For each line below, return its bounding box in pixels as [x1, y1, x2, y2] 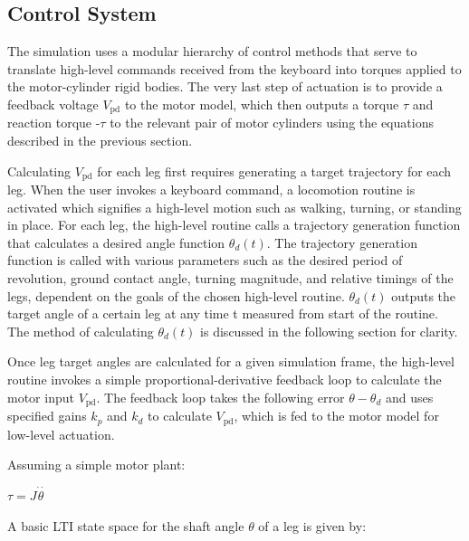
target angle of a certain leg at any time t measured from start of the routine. [7, 304, 438, 323]
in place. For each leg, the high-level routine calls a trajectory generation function [7, 215, 461, 234]
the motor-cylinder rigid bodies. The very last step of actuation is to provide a [7, 77, 443, 96]
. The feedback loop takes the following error [96, 387, 345, 406]
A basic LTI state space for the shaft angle [7, 516, 244, 535]
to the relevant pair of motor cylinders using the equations [110, 113, 434, 132]
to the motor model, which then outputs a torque [124, 94, 399, 113]
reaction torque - [7, 113, 100, 132]
